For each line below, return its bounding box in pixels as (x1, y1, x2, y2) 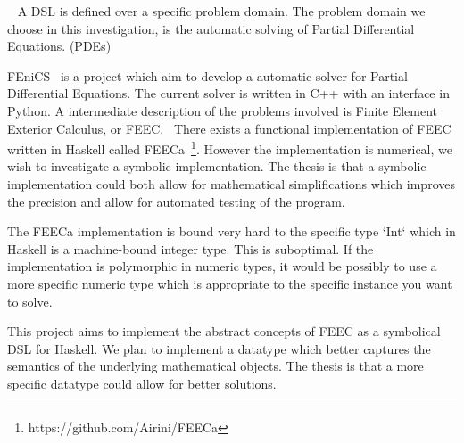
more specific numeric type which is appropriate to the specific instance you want (7, 274, 452, 292)
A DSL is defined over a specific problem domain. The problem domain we (17, 2, 426, 20)
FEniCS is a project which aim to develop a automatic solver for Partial (7, 66, 408, 85)
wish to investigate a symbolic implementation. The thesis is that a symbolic (7, 157, 427, 176)
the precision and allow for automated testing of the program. (7, 192, 345, 210)
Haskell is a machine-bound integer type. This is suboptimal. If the (7, 239, 374, 258)
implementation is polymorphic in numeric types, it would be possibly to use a (7, 257, 437, 275)
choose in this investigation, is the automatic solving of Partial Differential (7, 19, 415, 37)
